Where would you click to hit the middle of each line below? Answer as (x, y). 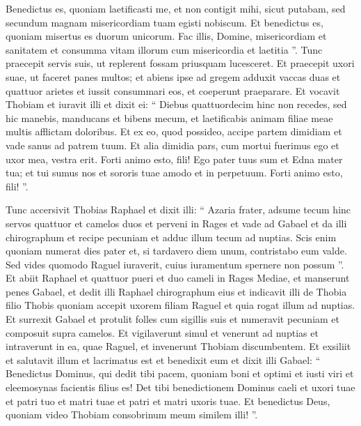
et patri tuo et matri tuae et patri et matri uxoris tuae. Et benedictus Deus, (168, 401)
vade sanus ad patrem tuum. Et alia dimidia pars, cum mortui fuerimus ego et (173, 145)
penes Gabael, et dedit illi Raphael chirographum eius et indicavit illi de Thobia (176, 291)
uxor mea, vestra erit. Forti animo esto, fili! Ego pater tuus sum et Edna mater (174, 159)
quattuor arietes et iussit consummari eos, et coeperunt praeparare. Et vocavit (173, 90)
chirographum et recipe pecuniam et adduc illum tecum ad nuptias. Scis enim (171, 237)
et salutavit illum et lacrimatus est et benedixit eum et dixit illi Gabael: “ (163, 359)
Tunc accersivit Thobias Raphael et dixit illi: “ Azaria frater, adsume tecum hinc (178, 210)
